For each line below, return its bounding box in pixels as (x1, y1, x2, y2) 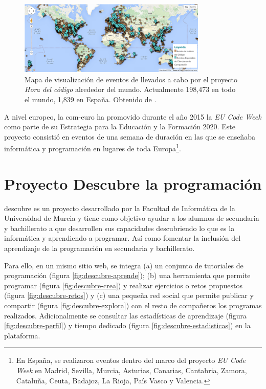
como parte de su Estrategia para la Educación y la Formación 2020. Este (4, 121, 235, 132)
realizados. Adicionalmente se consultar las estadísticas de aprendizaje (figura (4, 310, 247, 321)
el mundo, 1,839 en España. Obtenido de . (25, 94, 157, 104)
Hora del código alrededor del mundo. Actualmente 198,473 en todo (25, 84, 236, 95)
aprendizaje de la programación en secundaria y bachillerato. (4, 243, 195, 254)
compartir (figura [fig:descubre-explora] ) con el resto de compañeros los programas (4, 300, 262, 311)
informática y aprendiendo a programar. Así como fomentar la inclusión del (4, 233, 241, 243)
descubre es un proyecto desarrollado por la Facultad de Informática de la (4, 202, 235, 213)
